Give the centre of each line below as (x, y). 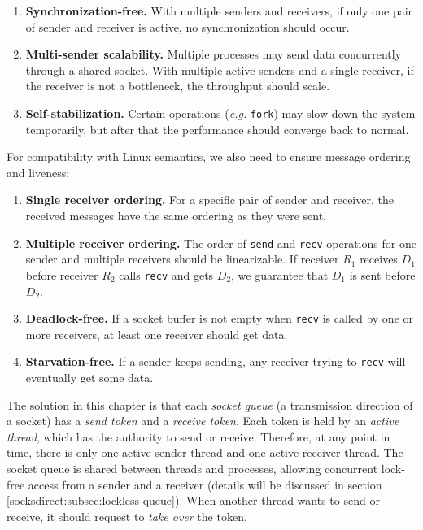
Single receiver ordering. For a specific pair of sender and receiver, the (209, 200)
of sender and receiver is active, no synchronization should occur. (188, 26)
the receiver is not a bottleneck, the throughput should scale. (178, 86)
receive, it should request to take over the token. (127, 516)
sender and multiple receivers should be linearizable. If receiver (182, 259)
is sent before (382, 274)
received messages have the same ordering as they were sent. (176, 215)
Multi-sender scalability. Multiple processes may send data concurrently (214, 54)
